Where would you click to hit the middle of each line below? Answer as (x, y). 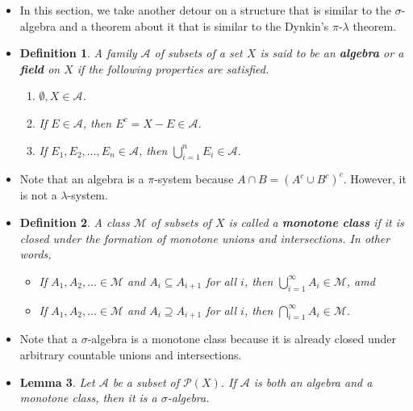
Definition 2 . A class (75, 222)
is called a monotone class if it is (316, 222)
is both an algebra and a (313, 382)
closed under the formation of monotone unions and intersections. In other (205, 238)
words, (35, 254)
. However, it (375, 179)
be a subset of (146, 382)
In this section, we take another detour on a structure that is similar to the (206, 10)
